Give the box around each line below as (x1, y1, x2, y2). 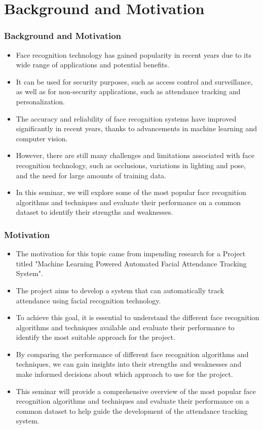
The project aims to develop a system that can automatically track (16, 285, 224, 295)
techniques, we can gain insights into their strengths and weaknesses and (16, 359, 242, 369)
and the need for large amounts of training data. (16, 170, 166, 180)
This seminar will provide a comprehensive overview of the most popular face (16, 385, 256, 396)
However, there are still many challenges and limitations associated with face (16, 150, 255, 161)
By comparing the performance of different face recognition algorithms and (16, 348, 249, 359)
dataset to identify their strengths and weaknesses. (16, 207, 173, 217)
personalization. (16, 96, 65, 106)
